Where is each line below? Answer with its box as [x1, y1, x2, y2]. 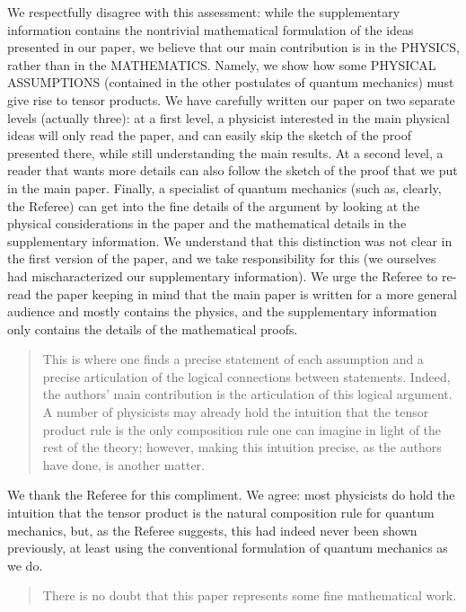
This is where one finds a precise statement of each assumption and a [42, 350, 424, 368]
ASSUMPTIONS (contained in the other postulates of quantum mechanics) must [7, 73, 454, 92]
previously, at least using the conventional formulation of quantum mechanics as [7, 538, 448, 557]
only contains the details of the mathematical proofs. [7, 319, 298, 338]
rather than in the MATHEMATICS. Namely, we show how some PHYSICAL [7, 55, 436, 74]
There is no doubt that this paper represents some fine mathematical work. [42, 586, 457, 605]
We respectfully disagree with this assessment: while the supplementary [7, 3, 400, 21]
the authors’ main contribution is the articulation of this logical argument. [42, 385, 453, 404]
